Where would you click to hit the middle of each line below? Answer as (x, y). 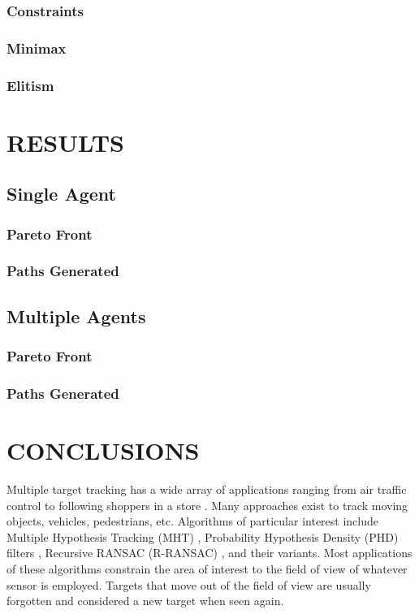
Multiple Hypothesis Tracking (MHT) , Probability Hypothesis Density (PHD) (203, 536)
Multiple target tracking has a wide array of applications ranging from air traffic (207, 489)
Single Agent (61, 194)
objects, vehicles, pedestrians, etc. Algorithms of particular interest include (192, 521)
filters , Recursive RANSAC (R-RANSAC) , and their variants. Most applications (209, 553)
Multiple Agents (76, 316)
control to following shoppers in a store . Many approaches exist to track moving (207, 505)
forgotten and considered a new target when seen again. (145, 601)
